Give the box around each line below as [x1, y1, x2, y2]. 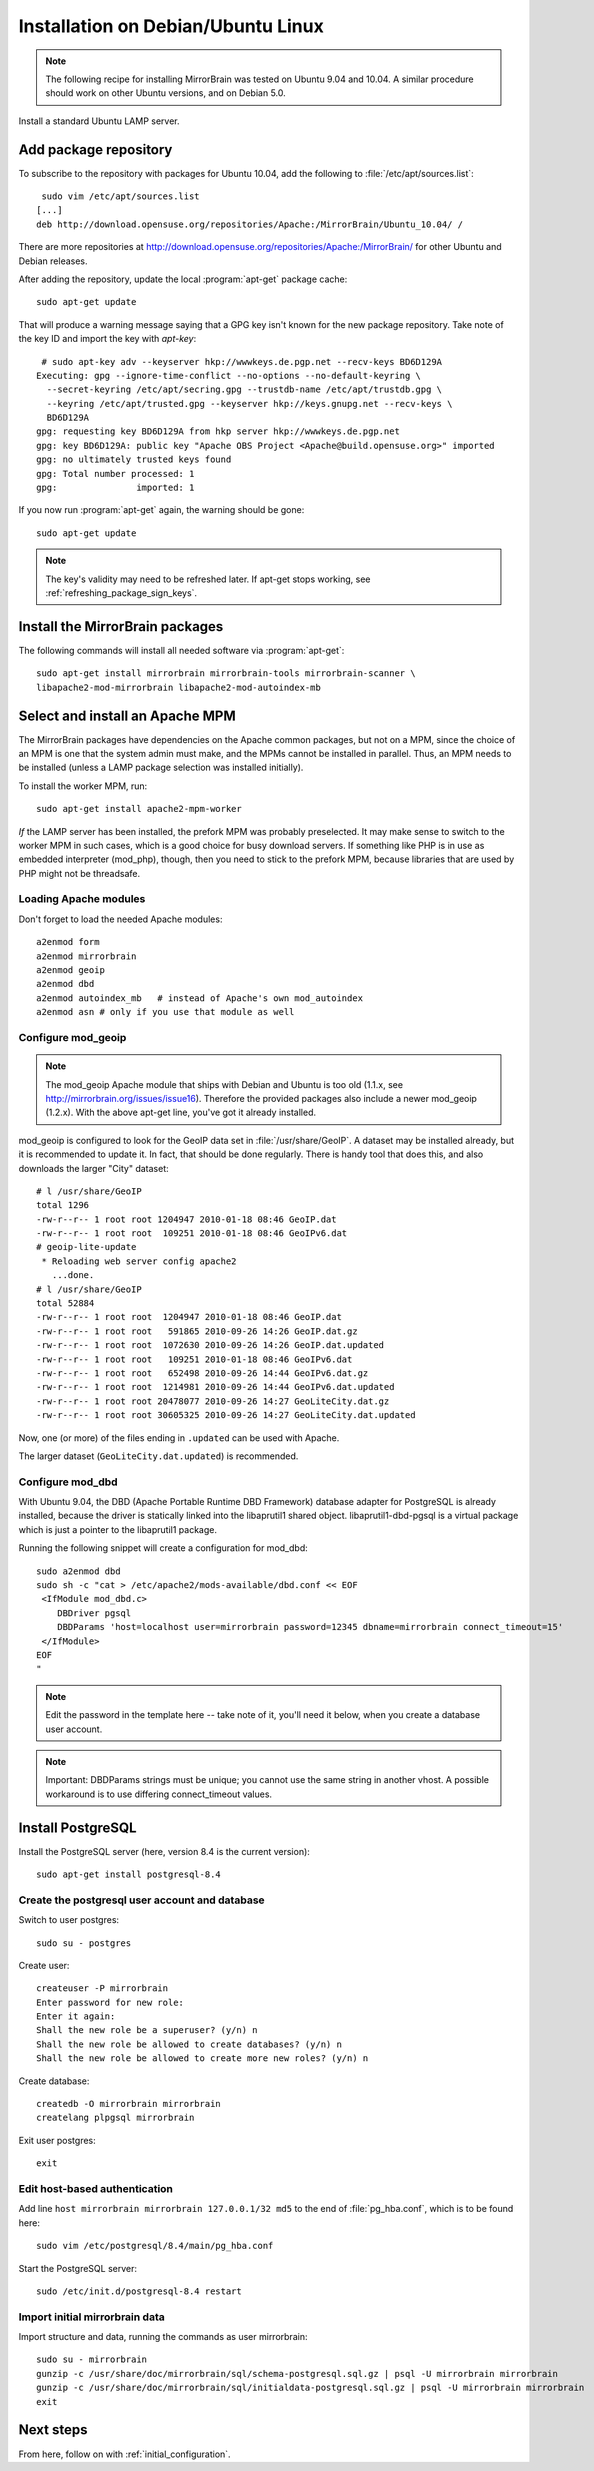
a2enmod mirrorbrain [36, 950, 137, 962]
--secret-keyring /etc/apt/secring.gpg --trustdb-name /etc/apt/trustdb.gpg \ [46, 384, 443, 395]
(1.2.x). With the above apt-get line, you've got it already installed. [45, 1106, 317, 1119]
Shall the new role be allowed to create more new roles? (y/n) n [36, 2053, 369, 2064]
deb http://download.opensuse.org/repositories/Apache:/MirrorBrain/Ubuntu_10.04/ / [36, 218, 464, 230]
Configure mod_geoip [18, 1030, 127, 1044]
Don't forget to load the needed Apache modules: [18, 913, 223, 925]
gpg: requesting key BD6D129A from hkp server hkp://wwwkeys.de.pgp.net [36, 426, 400, 437]
